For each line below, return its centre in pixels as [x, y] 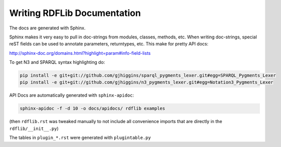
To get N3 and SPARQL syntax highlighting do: [57, 62]
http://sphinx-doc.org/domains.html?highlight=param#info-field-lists [80, 53]
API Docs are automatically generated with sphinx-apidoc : [72, 95]
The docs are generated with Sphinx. [47, 28]
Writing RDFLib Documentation [75, 13]
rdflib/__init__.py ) [34, 128]
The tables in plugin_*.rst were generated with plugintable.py [80, 138]
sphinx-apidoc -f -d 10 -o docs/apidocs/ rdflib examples [92, 109]
